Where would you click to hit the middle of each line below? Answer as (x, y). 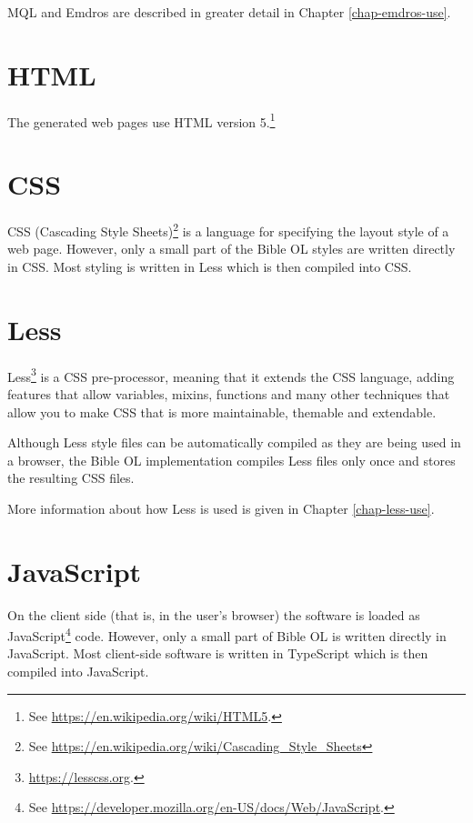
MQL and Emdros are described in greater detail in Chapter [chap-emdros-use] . (229, 12)
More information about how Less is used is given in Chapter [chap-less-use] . (221, 508)
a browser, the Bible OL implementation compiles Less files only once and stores (231, 460)
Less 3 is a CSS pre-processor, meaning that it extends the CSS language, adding (231, 375)
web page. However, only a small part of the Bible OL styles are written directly (231, 249)
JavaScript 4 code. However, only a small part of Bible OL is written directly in (227, 634)
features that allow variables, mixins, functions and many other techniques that (229, 393)
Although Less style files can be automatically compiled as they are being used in (234, 442)
